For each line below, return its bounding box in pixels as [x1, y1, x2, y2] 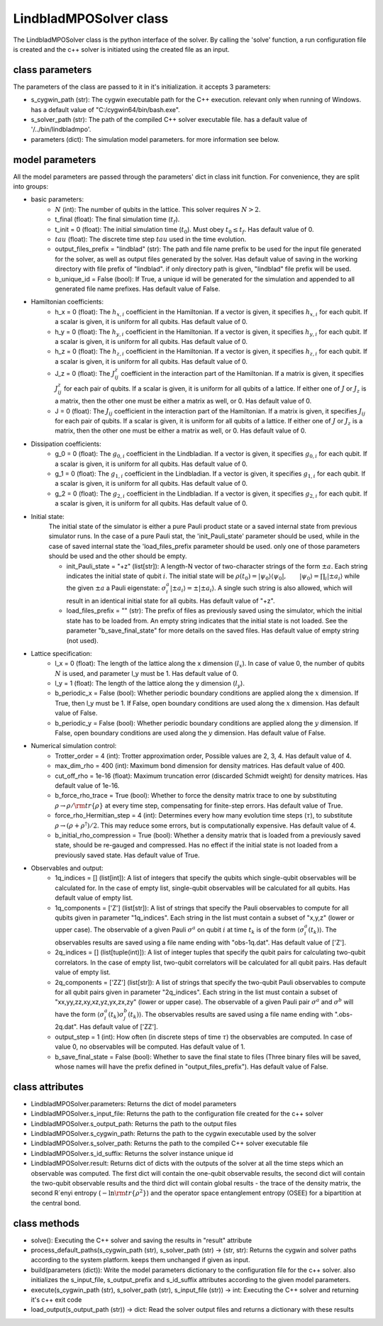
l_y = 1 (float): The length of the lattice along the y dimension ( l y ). [55, 679, 245, 689]
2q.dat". [55, 1023, 78, 1031]
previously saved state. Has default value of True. [55, 851, 200, 859]
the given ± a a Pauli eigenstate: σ [66, 584, 167, 592]
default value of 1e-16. [55, 781, 120, 790]
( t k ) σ [108, 1010, 124, 1020]
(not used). [66, 636, 99, 645]
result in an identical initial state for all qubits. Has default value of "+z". [66, 596, 275, 605]
